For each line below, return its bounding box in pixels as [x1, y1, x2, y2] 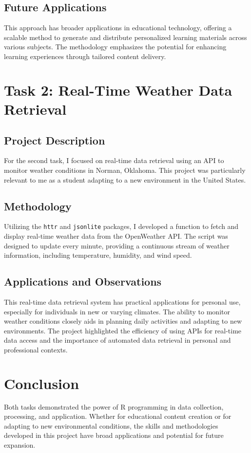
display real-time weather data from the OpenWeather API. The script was [4, 230, 228, 241]
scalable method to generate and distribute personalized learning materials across [4, 32, 247, 42]
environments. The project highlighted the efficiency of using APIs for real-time [4, 325, 242, 335]
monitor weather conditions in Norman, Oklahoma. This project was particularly [4, 165, 246, 175]
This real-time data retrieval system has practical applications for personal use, [4, 296, 241, 307]
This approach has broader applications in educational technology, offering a [4, 22, 232, 33]
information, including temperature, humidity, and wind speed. [4, 250, 192, 260]
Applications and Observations [4, 274, 162, 289]
